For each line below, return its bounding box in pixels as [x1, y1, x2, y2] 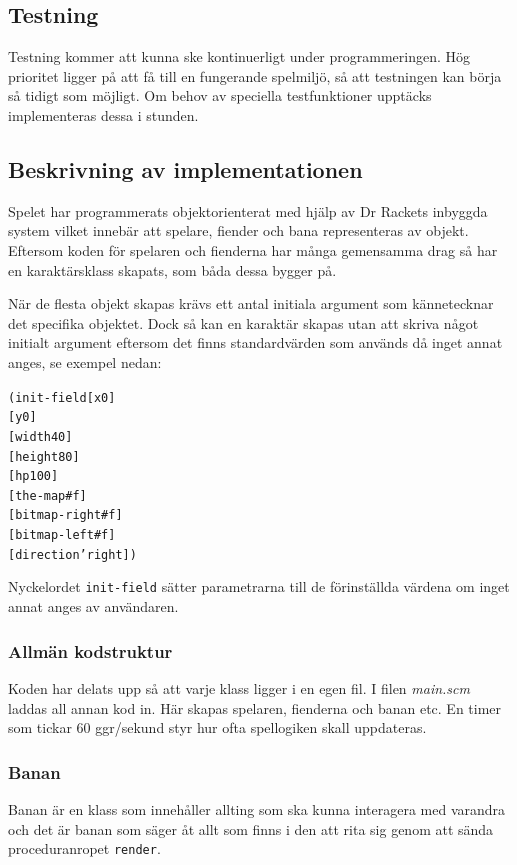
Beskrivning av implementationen [8, 153, 363, 184]
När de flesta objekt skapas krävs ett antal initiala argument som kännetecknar [8, 293, 494, 314]
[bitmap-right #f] [8, 508, 123, 523]
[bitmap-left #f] [8, 528, 116, 543]
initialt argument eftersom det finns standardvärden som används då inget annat [8, 332, 503, 353]
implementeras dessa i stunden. [8, 104, 199, 125]
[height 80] [8, 449, 80, 464]
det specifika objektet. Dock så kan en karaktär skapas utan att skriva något [8, 312, 479, 333]
